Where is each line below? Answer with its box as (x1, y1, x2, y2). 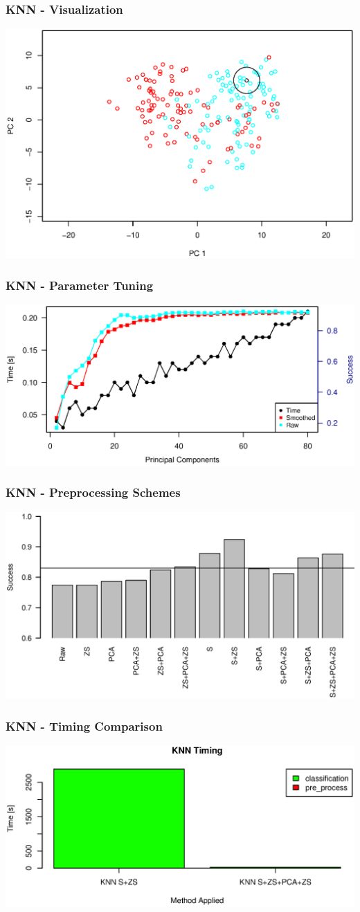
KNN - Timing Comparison (6, 717, 163, 734)
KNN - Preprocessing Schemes (6, 484, 181, 501)
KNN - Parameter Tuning (6, 276, 154, 293)
